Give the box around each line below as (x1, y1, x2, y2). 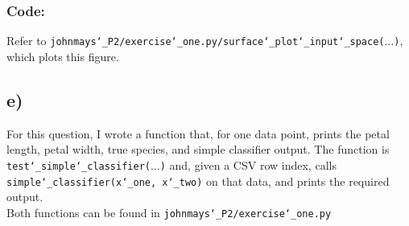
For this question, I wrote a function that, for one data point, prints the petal (6, 125, 390, 142)
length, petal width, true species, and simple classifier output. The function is (6, 141, 390, 158)
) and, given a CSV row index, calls (159, 156, 337, 173)
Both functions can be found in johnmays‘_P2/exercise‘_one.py (6, 203, 332, 220)
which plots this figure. (6, 47, 119, 64)
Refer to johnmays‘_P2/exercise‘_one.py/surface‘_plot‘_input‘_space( (6, 32, 385, 49)
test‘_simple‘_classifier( (6, 160, 151, 172)
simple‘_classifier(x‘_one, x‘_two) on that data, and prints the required (6, 172, 390, 189)
